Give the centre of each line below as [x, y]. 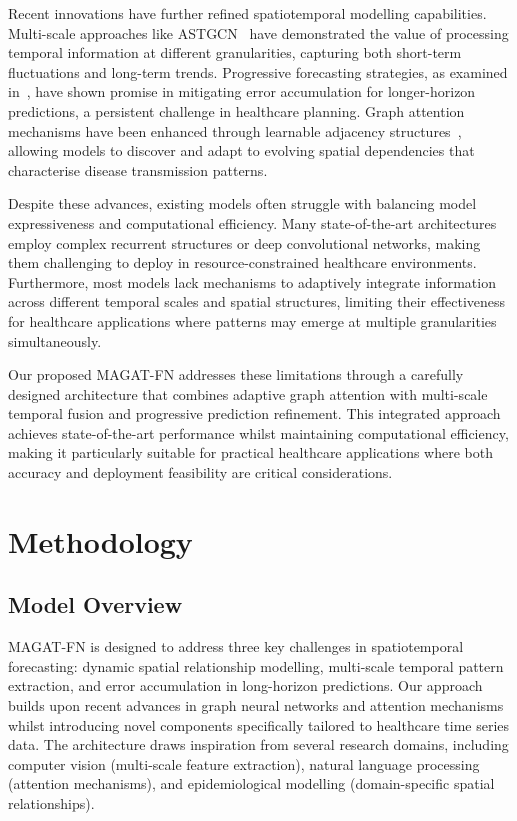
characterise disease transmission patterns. [138, 169]
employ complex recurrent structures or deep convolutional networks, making [244, 242]
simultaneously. [55, 340]
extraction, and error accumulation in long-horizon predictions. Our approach [245, 685]
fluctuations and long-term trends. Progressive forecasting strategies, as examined [258, 71]
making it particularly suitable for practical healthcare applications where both [250, 452]
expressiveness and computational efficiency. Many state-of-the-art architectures [252, 222]
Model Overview [95, 604]
